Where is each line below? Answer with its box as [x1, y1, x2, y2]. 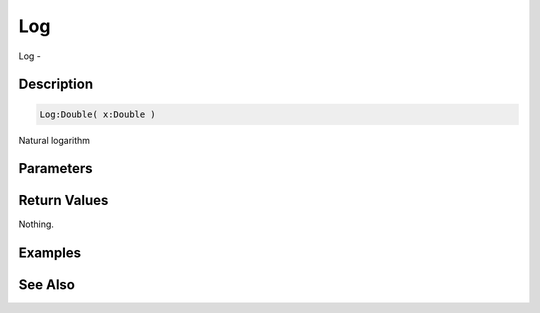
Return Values [18, 192, 109, 209]
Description [18, 76, 94, 93]
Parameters [18, 160, 93, 177]
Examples [18, 245, 82, 262]
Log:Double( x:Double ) [39, 108, 157, 120]
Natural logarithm [18, 134, 90, 146]
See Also [18, 276, 75, 294]
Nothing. [18, 218, 55, 230]
